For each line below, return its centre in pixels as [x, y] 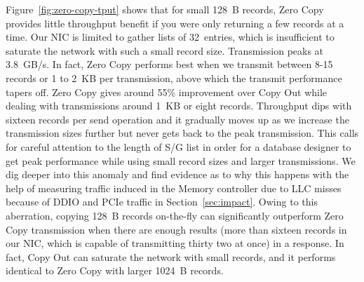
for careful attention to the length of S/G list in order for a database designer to [178, 146]
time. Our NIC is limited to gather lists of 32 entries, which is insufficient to [170, 37]
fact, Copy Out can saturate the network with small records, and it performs [171, 256]
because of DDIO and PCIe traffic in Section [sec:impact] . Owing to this [162, 202]
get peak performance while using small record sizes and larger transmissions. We [181, 160]
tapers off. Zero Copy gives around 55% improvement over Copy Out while [167, 92]
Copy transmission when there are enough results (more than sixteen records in [176, 229]
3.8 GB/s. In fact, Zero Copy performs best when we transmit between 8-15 [169, 64]
